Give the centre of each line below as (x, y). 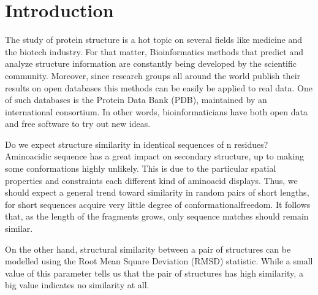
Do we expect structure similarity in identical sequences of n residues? (137, 144)
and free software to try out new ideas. (78, 124)
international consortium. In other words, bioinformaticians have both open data (156, 111)
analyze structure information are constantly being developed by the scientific (151, 63)
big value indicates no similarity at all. (77, 285)
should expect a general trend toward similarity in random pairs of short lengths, (157, 192)
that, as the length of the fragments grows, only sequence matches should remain (157, 216)
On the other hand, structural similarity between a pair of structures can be (148, 249)
